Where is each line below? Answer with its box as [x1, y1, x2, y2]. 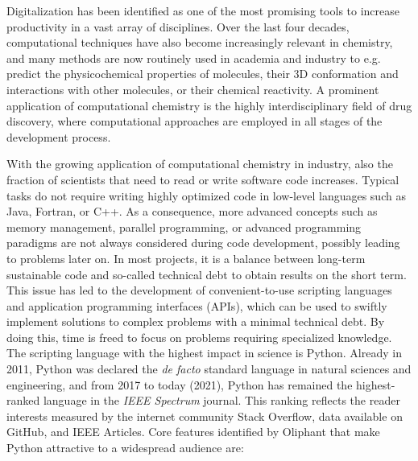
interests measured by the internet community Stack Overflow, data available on [6, 407, 403, 424]
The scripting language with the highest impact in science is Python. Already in [6, 344, 402, 361]
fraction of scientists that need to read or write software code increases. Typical [6, 171, 399, 187]
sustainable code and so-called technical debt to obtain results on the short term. [6, 265, 407, 282]
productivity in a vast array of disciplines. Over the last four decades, [6, 18, 350, 35]
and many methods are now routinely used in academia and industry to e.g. [6, 49, 381, 66]
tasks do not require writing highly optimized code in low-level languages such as [6, 187, 406, 204]
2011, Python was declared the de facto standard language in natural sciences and [6, 360, 412, 377]
